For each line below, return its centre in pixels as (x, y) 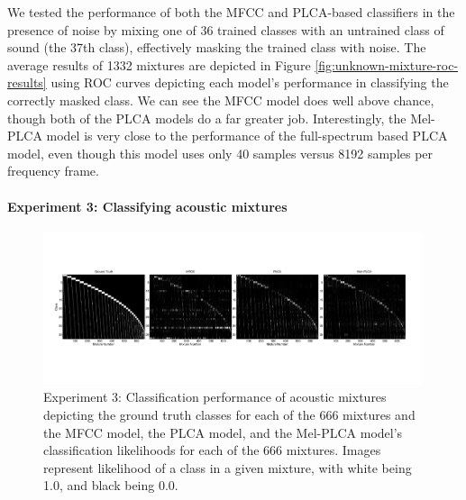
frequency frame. (53, 171)
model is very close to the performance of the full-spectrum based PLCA (247, 136)
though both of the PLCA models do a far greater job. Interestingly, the (207, 118)
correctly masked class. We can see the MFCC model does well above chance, (221, 100)
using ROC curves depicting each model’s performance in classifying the (250, 82)
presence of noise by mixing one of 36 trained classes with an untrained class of (226, 29)
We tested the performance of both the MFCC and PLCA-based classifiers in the (231, 12)
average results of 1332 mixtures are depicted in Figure (159, 64)
